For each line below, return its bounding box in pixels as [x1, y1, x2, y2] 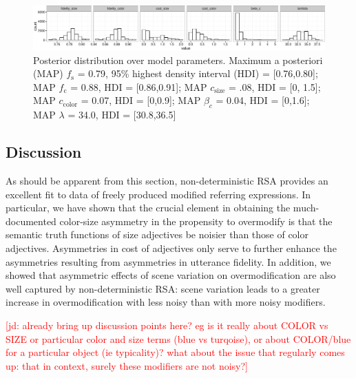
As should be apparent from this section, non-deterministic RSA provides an [6, 173, 328, 187]
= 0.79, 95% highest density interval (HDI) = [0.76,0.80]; [77, 66, 318, 81]
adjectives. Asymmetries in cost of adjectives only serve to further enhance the [6, 240, 337, 255]
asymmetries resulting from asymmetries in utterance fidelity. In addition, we [6, 254, 331, 269]
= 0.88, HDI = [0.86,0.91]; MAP [70, 79, 207, 94]
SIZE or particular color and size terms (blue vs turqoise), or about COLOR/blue [6, 331, 351, 346]
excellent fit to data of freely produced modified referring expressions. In [6, 187, 311, 201]
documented [6, 213, 56, 228]
